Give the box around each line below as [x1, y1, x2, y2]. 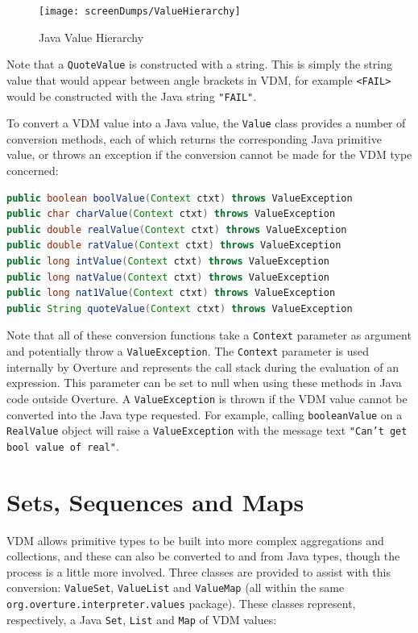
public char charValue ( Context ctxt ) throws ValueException [6, 208, 336, 220]
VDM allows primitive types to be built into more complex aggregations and [6, 531, 384, 548]
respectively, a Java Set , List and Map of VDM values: [6, 610, 277, 627]
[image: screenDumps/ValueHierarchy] [39, 6, 241, 17]
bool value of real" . [6, 437, 119, 454]
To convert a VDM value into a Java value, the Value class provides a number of [6, 115, 406, 131]
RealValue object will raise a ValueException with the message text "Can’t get [6, 422, 408, 439]
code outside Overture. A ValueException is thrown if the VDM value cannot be [6, 389, 408, 406]
